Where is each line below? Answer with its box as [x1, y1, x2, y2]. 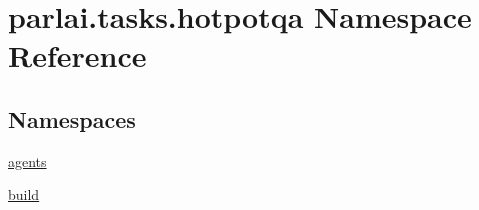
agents [8, 150, 47, 171]
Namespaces [8, 103, 136, 134]
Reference [8, 35, 147, 76]
